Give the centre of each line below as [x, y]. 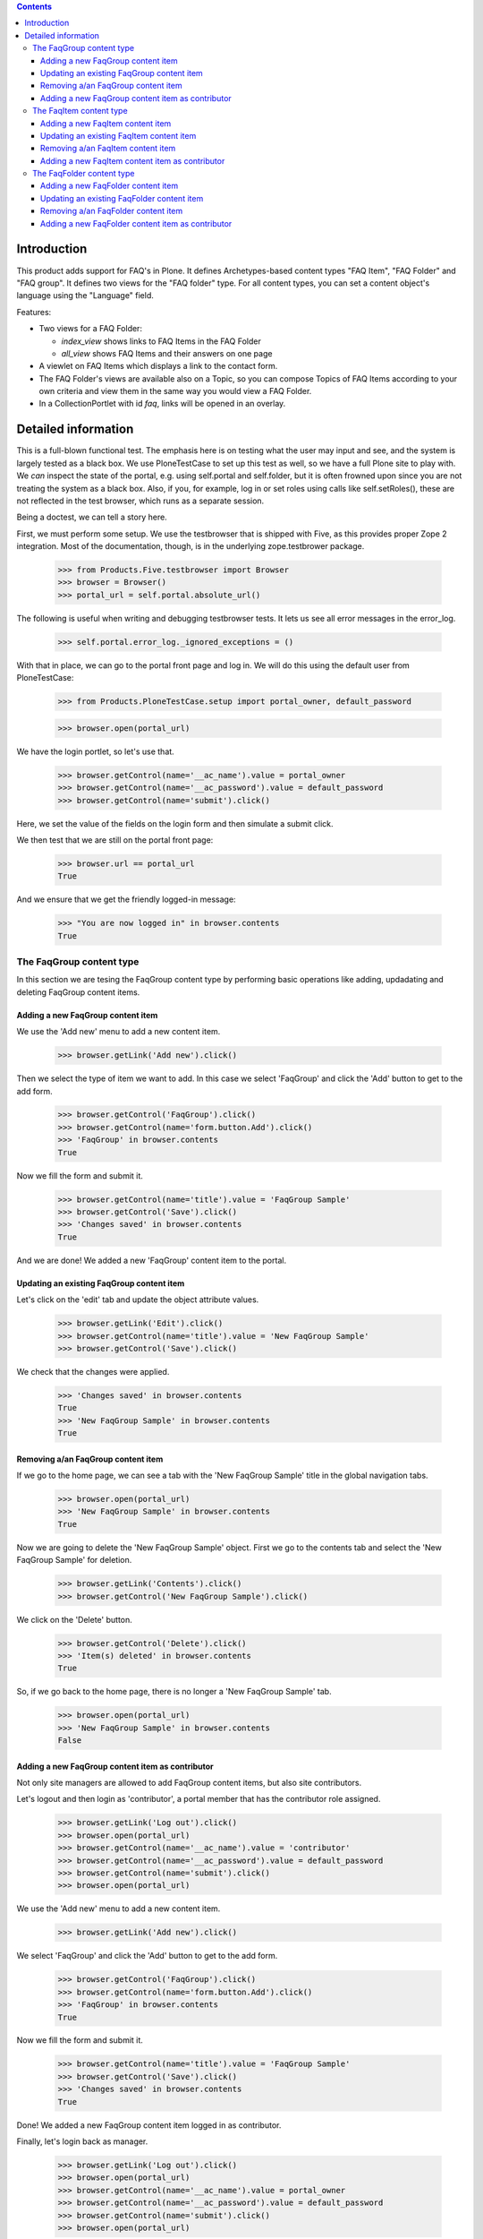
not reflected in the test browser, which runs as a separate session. [140, 501]
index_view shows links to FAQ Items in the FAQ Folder [161, 341]
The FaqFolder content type [84, 174]
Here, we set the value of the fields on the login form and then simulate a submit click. [175, 823]
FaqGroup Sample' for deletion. [74, 1560]
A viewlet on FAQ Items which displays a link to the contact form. [158, 366]
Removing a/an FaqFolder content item [112, 211]
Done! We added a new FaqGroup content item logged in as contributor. [149, 2125]
